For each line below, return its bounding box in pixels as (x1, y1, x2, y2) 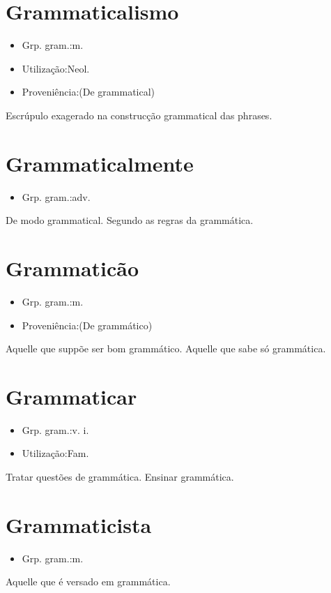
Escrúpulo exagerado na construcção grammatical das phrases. (6, 107, 272, 122)
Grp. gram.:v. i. (22, 422, 89, 437)
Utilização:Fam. (22, 446, 89, 460)
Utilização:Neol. (22, 61, 90, 75)
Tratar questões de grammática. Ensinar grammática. (6, 470, 234, 484)
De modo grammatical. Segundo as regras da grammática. (6, 213, 254, 227)
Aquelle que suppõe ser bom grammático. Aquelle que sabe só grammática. (6, 341, 326, 356)
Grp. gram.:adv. (22, 189, 91, 204)
